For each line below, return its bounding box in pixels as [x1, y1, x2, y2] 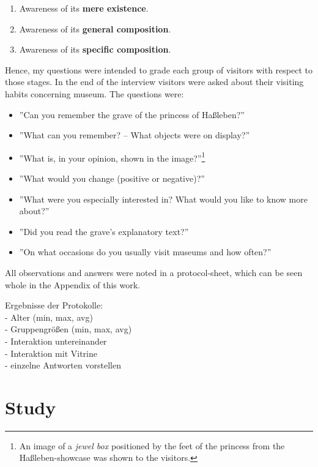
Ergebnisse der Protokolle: [5, 299, 103, 312]
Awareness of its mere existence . [19, 2, 149, 14]
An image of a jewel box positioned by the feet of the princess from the [19, 439, 285, 452]
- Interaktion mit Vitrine [5, 346, 97, 359]
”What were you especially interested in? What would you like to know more [19, 192, 308, 205]
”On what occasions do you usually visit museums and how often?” [19, 245, 272, 258]
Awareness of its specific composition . [19, 43, 171, 56]
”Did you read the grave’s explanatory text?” [19, 225, 189, 237]
